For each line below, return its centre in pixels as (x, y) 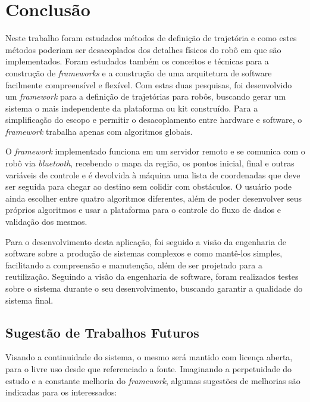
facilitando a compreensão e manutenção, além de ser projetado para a (134, 265)
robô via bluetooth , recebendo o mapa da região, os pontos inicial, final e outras (150, 163)
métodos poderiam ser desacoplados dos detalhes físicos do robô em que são (143, 49)
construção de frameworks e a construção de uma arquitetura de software (139, 72)
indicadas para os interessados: (61, 392)
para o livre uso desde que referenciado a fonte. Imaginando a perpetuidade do (149, 368)
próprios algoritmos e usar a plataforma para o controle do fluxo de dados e (143, 210)
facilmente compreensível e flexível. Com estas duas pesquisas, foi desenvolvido (149, 84)
